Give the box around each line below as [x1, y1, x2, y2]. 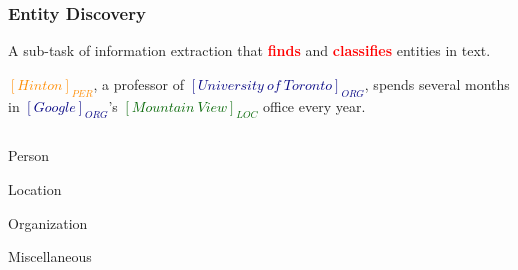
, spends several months [364, 73, 510, 94]
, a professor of [93, 73, 185, 94]
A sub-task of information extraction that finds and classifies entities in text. [8, 40, 491, 61]
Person [8, 145, 50, 166]
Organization [8, 212, 88, 233]
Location [8, 179, 62, 199]
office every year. [262, 95, 366, 116]
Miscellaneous [8, 246, 92, 267]
